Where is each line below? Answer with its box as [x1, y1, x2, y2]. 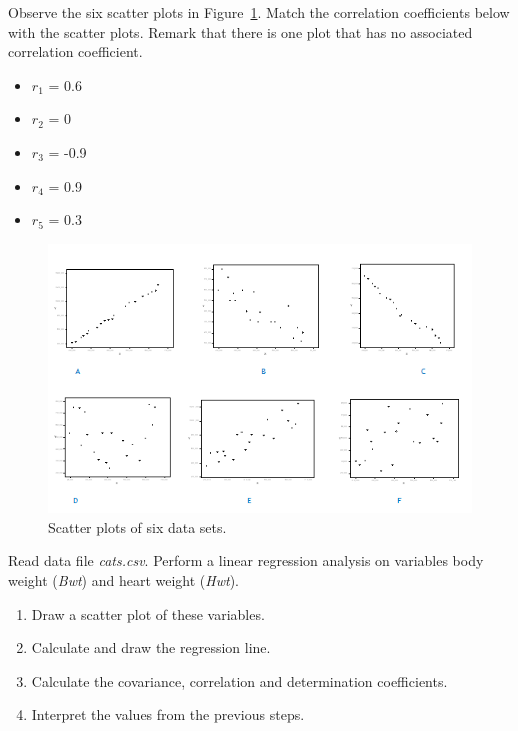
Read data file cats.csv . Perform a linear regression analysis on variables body [8, 550, 484, 571]
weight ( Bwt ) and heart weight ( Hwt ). [8, 570, 240, 590]
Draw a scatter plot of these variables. [31, 603, 265, 624]
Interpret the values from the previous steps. [31, 704, 305, 725]
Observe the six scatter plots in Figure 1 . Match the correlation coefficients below [8, 2, 510, 22]
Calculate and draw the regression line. [31, 637, 271, 658]
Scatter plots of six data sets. [48, 516, 227, 537]
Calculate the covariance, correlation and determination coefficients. [31, 670, 448, 691]
